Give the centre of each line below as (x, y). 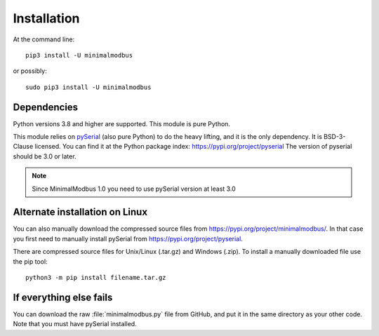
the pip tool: (31, 261)
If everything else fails (63, 297)
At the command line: (44, 39)
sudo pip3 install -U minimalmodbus (88, 87)
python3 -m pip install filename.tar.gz (96, 278)
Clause (23, 147)
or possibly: (30, 71)
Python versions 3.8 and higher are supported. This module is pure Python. (122, 123)
